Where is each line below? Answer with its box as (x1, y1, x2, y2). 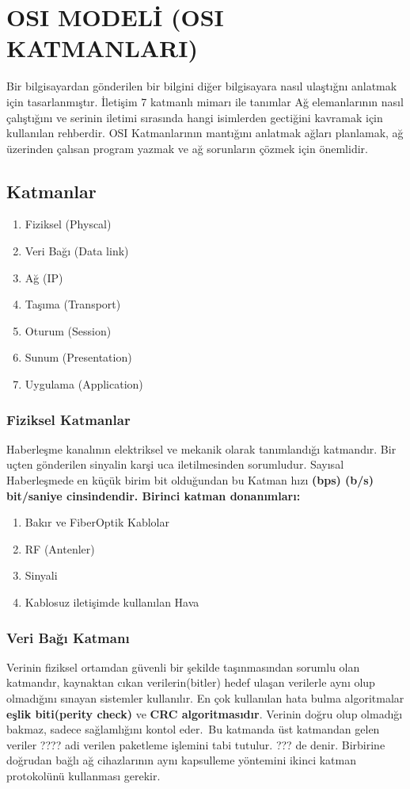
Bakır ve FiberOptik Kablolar (25, 514, 169, 530)
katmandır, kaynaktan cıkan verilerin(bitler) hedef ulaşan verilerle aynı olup (6, 674, 375, 691)
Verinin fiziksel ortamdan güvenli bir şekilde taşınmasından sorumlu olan (6, 658, 360, 675)
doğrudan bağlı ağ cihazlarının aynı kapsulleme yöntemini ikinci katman (6, 752, 356, 768)
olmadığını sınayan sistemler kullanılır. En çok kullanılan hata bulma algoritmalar (6, 690, 404, 707)
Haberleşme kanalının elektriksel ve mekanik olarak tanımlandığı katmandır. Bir (6, 440, 397, 457)
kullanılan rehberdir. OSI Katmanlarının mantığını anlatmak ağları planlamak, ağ (6, 124, 404, 141)
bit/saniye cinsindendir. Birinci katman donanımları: (6, 487, 301, 504)
